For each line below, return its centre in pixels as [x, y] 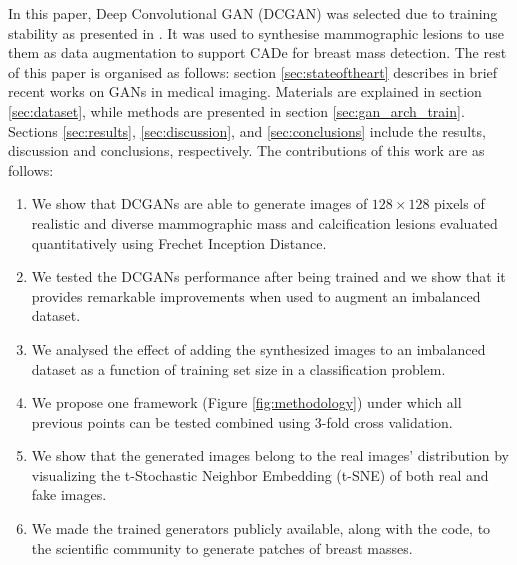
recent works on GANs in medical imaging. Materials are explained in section [245, 91]
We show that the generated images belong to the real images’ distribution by [270, 455]
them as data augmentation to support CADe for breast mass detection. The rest [257, 52]
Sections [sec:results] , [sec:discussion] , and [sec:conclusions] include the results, [247, 130]
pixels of [459, 203]
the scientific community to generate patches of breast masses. [222, 547]
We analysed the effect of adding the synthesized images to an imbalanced [258, 348]
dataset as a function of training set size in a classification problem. [238, 368]
